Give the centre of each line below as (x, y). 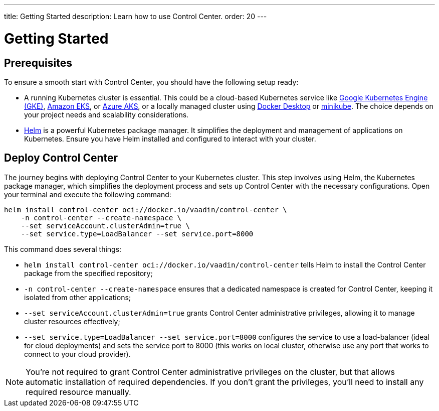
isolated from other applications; (78, 297)
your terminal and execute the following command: (88, 194)
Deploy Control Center (61, 158)
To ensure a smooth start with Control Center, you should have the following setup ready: (151, 82)
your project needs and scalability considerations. (106, 114)
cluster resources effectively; (72, 321)
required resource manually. (78, 392)
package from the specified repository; (88, 273)
